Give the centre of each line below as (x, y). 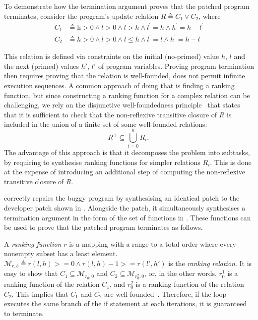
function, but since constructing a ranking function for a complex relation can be (127, 95)
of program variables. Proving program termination (176, 66)
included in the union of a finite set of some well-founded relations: (106, 124)
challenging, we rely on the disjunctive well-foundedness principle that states (122, 105)
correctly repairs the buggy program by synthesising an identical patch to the (122, 198)
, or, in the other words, (180, 273)
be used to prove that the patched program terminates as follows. (103, 227)
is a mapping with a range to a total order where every (153, 243)
